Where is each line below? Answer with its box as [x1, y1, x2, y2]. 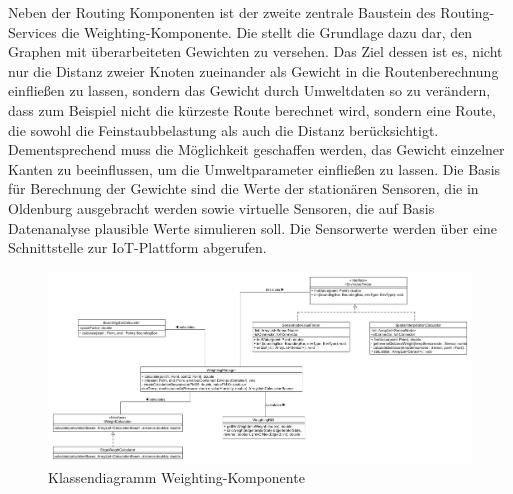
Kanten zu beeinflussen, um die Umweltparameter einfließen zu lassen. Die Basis [8, 158, 501, 179]
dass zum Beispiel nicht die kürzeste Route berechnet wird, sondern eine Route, [8, 99, 496, 120]
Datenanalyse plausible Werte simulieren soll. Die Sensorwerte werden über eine [8, 217, 498, 238]
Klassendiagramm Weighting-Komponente [48, 467, 305, 488]
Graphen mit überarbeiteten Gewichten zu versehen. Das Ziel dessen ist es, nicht [8, 41, 503, 62]
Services [8, 21, 57, 42]
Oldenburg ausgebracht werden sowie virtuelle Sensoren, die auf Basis [8, 197, 435, 218]
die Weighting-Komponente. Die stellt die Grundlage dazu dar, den [61, 21, 473, 42]
